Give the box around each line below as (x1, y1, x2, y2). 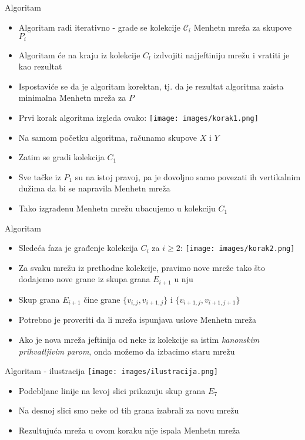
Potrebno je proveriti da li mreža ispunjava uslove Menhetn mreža (18, 313, 257, 326)
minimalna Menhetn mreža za (18, 91, 126, 104)
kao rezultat (18, 60, 62, 72)
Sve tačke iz (18, 170, 61, 183)
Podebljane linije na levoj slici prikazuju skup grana (18, 384, 206, 396)
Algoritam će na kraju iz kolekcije (18, 48, 140, 61)
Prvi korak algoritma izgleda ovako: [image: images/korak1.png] (18, 111, 259, 124)
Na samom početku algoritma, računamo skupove (18, 131, 197, 143)
